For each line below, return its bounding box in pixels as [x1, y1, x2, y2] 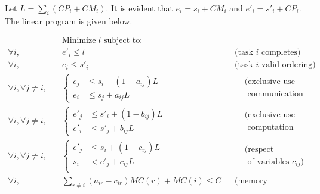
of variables [247, 157, 290, 166]
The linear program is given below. [5, 14, 133, 27]
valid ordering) [261, 61, 316, 70]
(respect [244, 145, 274, 154]
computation [247, 123, 294, 132]
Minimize [62, 36, 96, 45]
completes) [261, 48, 301, 57]
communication [247, 90, 303, 99]
